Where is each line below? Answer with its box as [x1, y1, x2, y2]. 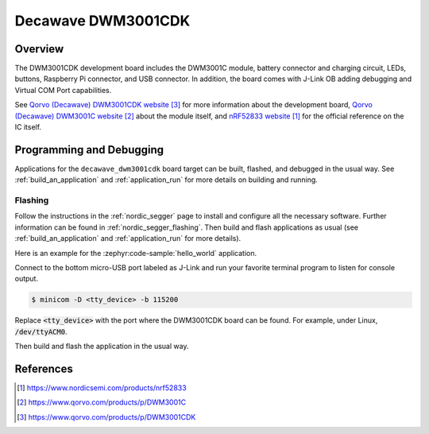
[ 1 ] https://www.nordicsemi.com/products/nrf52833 [17, 383, 187, 393]
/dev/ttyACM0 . [14, 327, 68, 336]
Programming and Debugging [14, 143, 164, 157]
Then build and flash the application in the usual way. [14, 342, 189, 351]
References [14, 362, 73, 375]
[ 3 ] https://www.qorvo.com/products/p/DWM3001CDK [17, 412, 196, 421]
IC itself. [14, 122, 42, 132]
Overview [14, 42, 64, 56]
